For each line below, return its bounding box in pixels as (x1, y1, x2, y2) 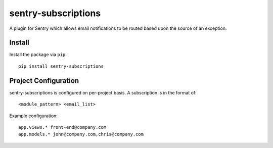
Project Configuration (9, 76, 79, 85)
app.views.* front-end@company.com (18, 124, 107, 130)
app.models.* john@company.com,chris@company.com (18, 131, 144, 137)
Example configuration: (9, 113, 58, 119)
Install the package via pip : (9, 52, 67, 58)
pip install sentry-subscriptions (18, 63, 104, 69)
